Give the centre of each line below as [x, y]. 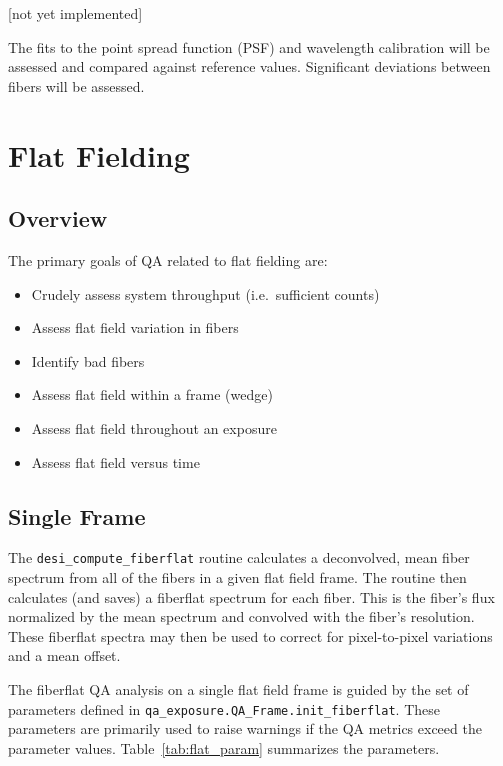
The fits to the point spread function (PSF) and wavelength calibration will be [249, 46]
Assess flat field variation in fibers [135, 327]
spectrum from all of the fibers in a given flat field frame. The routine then [237, 576]
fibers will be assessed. [76, 85]
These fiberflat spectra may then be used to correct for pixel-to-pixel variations [250, 635]
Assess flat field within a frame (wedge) [152, 394]
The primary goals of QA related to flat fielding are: [168, 259]
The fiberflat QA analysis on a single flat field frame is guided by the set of [238, 688]
